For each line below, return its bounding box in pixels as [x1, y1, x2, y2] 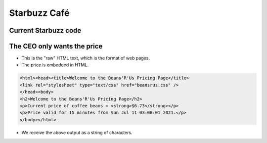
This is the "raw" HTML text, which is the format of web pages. [21, 55, 150, 61]
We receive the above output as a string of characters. [21, 129, 133, 136]
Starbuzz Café [9, 7, 70, 18]
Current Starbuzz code [9, 26, 82, 35]
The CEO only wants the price [9, 42, 103, 50]
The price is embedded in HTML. [21, 62, 89, 68]
